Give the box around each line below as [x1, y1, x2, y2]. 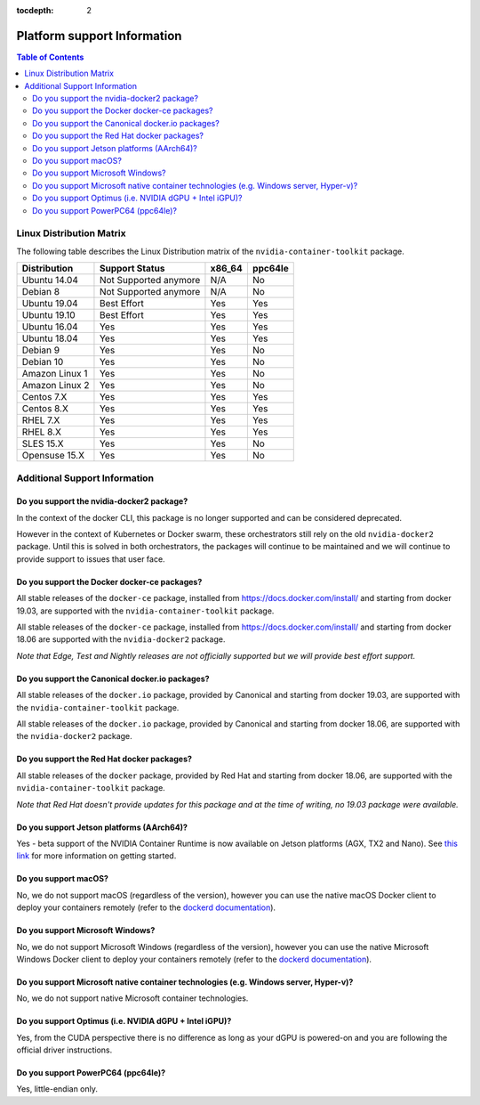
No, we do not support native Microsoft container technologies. [16, 993, 249, 1003]
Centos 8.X [21, 402, 68, 415]
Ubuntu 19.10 [21, 309, 76, 321]
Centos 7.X [21, 391, 68, 403]
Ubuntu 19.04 [21, 297, 79, 310]
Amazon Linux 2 [21, 379, 90, 392]
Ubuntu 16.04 [21, 321, 79, 333]
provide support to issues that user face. [16, 553, 165, 565]
